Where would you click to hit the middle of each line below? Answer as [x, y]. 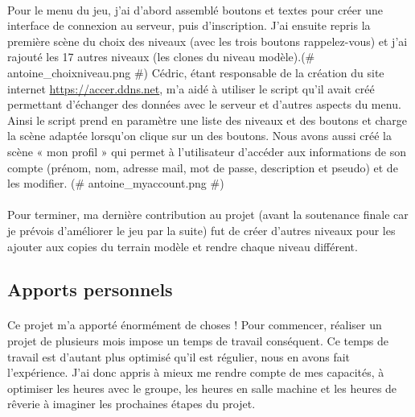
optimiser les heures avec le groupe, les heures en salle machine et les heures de [202, 388]
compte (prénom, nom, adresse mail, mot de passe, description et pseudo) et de [203, 167]
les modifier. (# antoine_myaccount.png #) [116, 183]
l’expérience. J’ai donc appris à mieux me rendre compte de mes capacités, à [196, 372]
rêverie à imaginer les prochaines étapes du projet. [131, 404]
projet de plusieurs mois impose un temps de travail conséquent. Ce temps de [198, 341]
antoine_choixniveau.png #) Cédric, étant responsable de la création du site [196, 72]
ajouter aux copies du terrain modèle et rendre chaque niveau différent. [183, 246]
